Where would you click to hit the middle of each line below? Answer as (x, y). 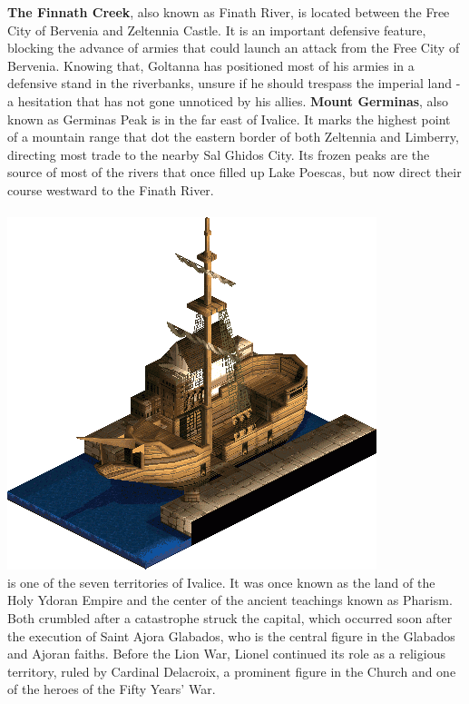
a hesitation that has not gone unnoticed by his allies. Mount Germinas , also (228, 100)
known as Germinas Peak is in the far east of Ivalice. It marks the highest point (229, 119)
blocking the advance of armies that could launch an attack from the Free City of (234, 48)
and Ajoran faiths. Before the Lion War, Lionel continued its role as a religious (226, 654)
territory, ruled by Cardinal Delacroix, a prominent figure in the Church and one (232, 671)
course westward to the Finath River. (111, 189)
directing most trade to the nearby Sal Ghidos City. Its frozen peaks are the (219, 154)
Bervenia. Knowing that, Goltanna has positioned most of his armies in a (211, 65)
